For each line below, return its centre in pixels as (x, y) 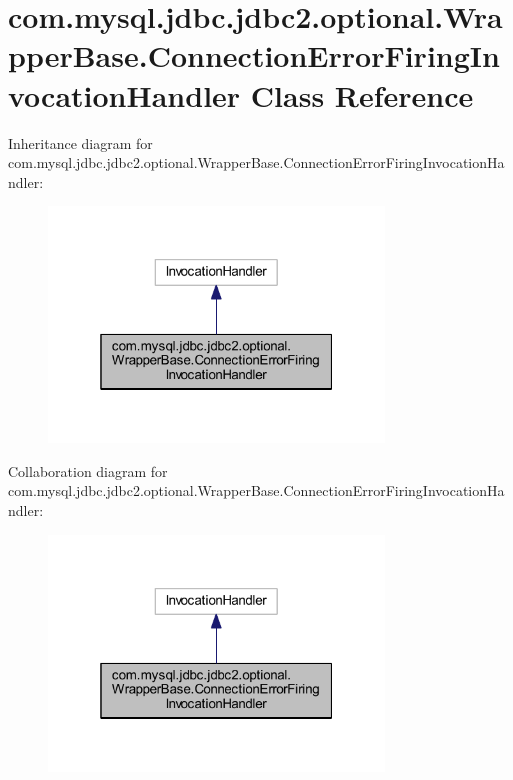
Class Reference (362, 94)
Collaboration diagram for (88, 470)
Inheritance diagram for (80, 142)
